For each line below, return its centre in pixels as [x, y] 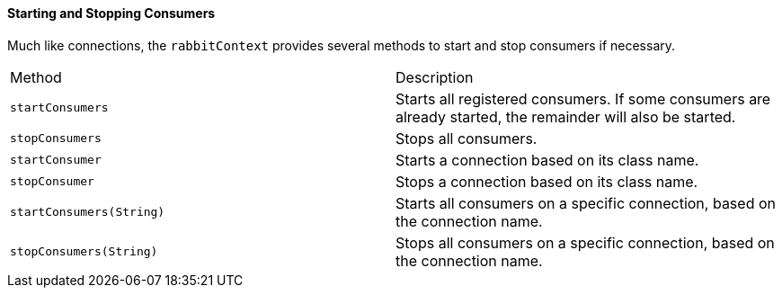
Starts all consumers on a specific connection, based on [586, 203]
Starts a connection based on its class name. [547, 160]
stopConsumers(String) [84, 252]
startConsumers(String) [88, 212]
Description [435, 77]
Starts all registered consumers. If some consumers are [583, 98]
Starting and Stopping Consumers [111, 13]
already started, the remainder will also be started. [566, 116]
